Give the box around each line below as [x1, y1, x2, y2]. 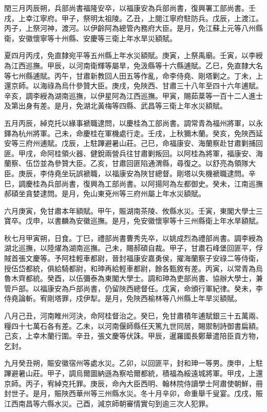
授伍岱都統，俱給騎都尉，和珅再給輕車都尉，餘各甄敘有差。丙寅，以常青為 [4, 263, 256, 273]
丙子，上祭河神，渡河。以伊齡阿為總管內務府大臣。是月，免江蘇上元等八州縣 [4, 23, 263, 33]
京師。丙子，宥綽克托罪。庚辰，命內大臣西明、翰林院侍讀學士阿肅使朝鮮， [4, 378, 256, 388]
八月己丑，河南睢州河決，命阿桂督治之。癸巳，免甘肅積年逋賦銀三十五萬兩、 [4, 310, 263, 321]
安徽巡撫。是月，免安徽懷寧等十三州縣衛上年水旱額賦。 [75, 215, 263, 226]
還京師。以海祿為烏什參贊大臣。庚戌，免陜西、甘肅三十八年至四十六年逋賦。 [4, 80, 263, 91]
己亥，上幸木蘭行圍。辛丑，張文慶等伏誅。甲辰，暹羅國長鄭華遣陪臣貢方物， [4, 330, 263, 341]
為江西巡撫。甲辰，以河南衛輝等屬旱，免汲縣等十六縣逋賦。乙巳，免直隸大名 [4, 60, 263, 70]
